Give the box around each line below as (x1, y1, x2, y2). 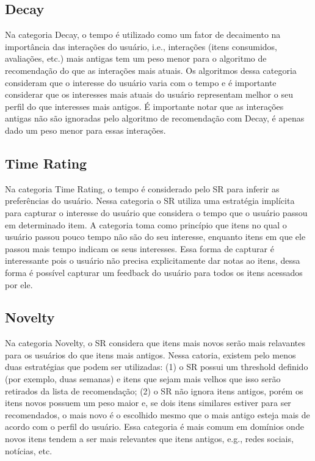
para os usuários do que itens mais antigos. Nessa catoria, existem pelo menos (5, 348, 296, 361)
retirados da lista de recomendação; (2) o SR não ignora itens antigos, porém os (5, 384, 303, 397)
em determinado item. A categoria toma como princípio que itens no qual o (5, 218, 287, 231)
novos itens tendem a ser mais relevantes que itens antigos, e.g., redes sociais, (5, 432, 294, 445)
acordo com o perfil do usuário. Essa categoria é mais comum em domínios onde (5, 420, 304, 433)
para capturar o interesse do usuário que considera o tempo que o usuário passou (5, 206, 308, 219)
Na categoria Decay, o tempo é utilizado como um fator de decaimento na (5, 28, 281, 41)
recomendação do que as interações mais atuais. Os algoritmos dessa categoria (5, 64, 297, 76)
